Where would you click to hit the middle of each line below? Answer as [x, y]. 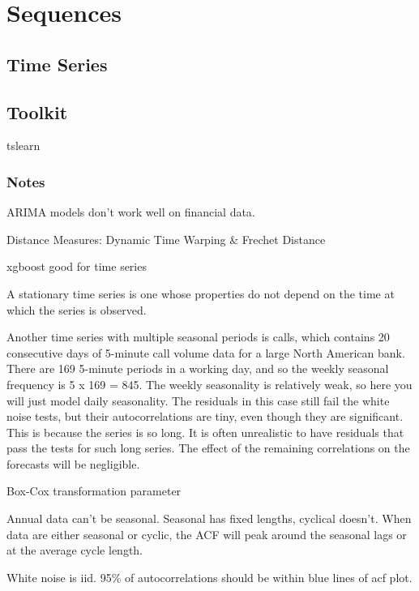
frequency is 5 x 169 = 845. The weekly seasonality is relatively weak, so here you [209, 384]
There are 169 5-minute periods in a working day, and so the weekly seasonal [198, 368]
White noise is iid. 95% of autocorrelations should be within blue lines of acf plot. [209, 577]
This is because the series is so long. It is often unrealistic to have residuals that [205, 432]
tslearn [24, 146]
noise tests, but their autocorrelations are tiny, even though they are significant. [205, 416]
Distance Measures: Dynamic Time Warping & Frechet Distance [166, 239]
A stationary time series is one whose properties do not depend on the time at [201, 293]
